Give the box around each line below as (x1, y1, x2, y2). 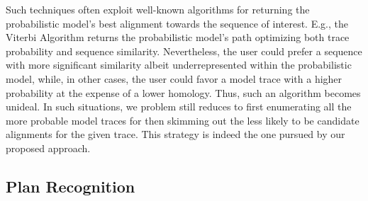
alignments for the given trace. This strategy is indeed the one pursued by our (6, 127, 345, 142)
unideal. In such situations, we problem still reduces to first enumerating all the (6, 99, 352, 114)
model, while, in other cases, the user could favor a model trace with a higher (6, 71, 342, 86)
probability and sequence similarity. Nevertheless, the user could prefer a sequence (6, 43, 362, 58)
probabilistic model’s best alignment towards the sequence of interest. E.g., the (6, 16, 348, 30)
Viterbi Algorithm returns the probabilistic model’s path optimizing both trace (6, 30, 350, 45)
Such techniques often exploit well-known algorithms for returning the (6, 2, 310, 16)
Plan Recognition (6, 175, 135, 197)
